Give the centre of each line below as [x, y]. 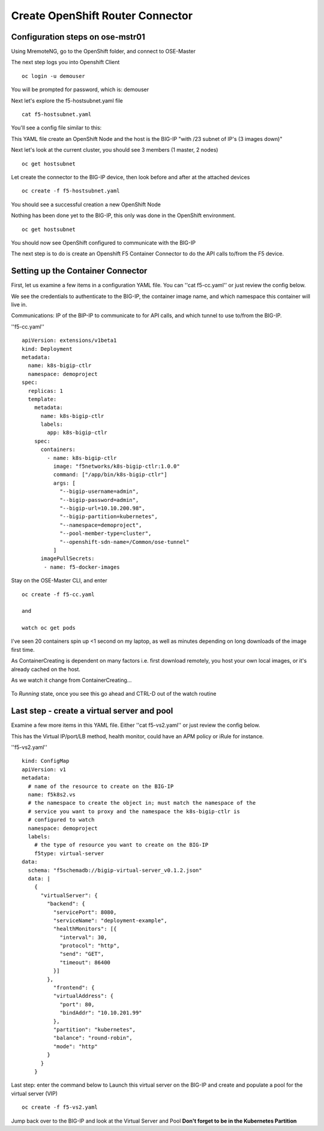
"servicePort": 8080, [85, 912]
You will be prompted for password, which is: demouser [80, 89]
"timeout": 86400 [85, 962]
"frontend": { [74, 988]
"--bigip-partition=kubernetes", [109, 517]
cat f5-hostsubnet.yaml [57, 115]
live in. [19, 305]
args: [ [64, 483]
